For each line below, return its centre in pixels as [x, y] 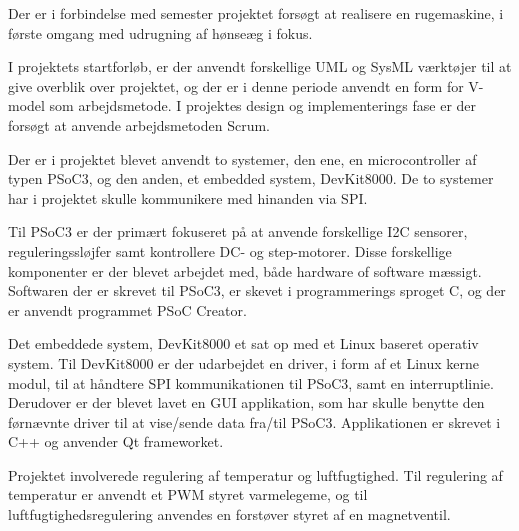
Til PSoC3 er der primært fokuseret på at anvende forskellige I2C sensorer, [238, 231]
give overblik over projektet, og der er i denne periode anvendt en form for [236, 85]
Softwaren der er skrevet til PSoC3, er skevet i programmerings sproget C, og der [257, 290]
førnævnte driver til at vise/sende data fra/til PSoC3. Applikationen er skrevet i [254, 421]
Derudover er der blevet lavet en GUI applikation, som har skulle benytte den [246, 402]
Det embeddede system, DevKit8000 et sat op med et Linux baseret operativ [243, 343]
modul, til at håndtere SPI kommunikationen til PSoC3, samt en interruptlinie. [251, 382]
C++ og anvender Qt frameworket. [116, 441]
